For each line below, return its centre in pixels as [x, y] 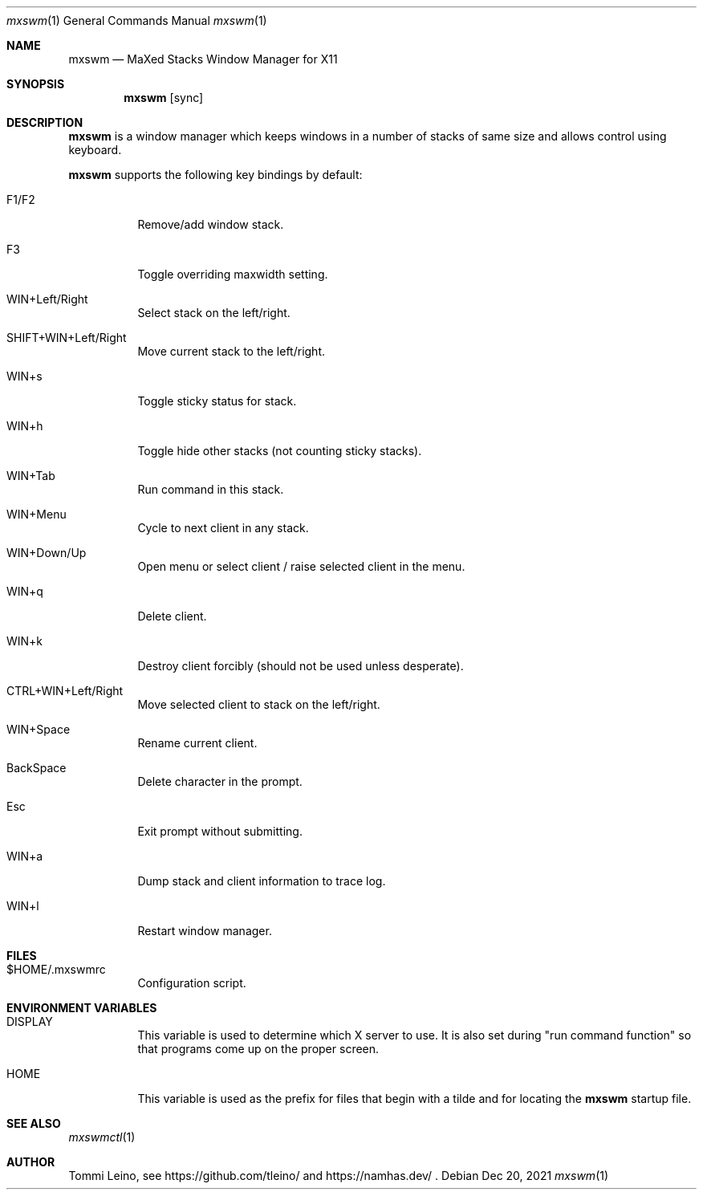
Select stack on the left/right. [214, 313]
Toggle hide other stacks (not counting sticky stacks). [280, 451]
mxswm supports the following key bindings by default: [215, 175]
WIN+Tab [31, 476]
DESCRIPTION [45, 122]
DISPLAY [30, 1021]
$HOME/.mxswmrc [56, 969]
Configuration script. [192, 983]
